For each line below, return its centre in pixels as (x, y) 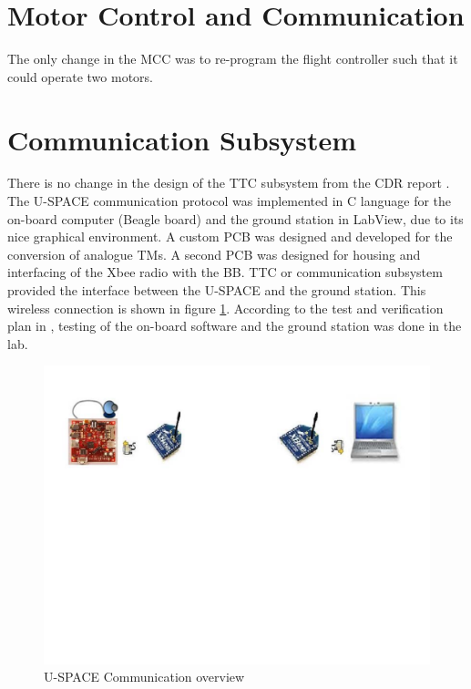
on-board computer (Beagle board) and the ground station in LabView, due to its (235, 218)
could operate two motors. (80, 76)
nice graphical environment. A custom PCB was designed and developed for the (230, 237)
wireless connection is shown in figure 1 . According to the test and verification (225, 308)
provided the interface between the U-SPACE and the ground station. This (217, 290)
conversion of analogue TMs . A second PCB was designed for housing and (214, 254)
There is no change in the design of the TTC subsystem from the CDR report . (229, 183)
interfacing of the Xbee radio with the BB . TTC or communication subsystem (225, 272)
